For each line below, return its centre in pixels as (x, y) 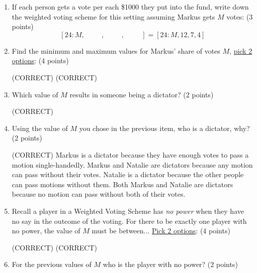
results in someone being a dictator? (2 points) (142, 94)
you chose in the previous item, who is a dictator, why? (164, 128)
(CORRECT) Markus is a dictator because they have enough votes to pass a (130, 154)
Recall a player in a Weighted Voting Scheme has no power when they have (128, 211)
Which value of (35, 94)
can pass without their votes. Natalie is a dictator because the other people (128, 174)
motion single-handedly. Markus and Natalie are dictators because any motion (132, 164)
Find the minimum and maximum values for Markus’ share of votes (116, 50)
